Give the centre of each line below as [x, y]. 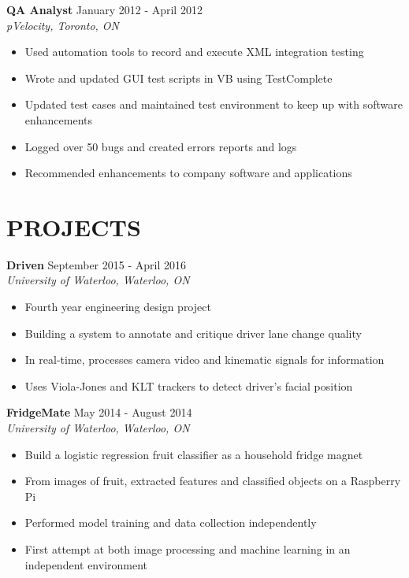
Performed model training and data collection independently [171, 522]
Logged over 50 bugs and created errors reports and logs [161, 146]
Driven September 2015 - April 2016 [96, 264]
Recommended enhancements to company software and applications [188, 173]
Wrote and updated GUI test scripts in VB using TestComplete [178, 78]
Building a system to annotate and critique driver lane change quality [193, 333]
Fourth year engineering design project [118, 307]
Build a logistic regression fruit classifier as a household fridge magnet [194, 454]
